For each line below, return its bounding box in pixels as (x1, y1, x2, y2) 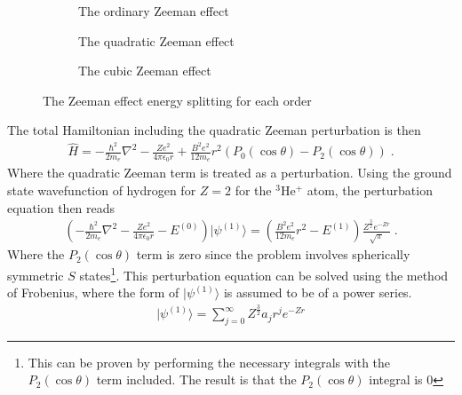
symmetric (7, 265, 64, 284)
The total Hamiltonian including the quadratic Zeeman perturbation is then (7, 121, 421, 139)
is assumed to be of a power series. (223, 283, 412, 302)
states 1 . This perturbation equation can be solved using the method (79, 263, 449, 284)
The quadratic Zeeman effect (78, 31, 235, 50)
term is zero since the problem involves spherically (136, 245, 410, 264)
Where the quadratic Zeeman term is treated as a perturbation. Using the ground (7, 163, 452, 182)
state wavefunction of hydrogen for (7, 181, 196, 200)
